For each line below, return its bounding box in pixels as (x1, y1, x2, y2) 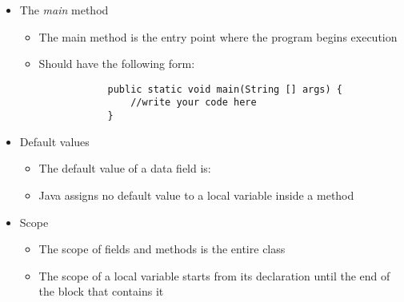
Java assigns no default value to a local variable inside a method (38, 186, 354, 203)
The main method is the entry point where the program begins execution (38, 28, 398, 45)
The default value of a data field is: (38, 160, 211, 177)
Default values (19, 133, 90, 149)
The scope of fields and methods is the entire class (38, 240, 286, 257)
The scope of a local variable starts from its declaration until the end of (38, 267, 390, 284)
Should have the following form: (38, 55, 195, 72)
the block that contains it (38, 283, 164, 300)
